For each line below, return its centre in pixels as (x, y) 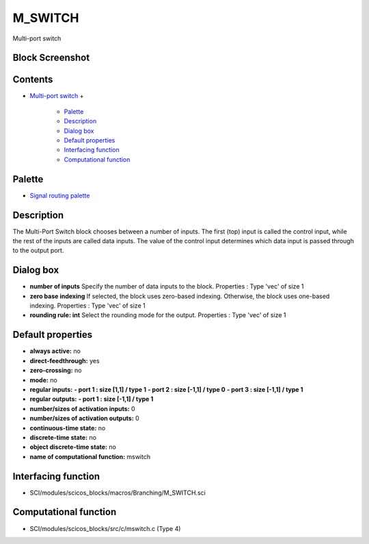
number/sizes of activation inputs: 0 (83, 408)
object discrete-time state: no (73, 447)
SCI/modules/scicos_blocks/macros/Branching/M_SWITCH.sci (118, 493)
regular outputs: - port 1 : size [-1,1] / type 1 (92, 399)
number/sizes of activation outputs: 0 (84, 419)
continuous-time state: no (68, 428)
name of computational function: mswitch (90, 456)
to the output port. (38, 251)
